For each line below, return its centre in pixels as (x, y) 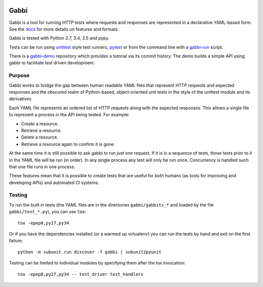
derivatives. (21, 99)
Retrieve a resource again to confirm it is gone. (68, 144)
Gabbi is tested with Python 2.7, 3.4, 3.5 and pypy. (59, 38)
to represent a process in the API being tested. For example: (69, 115)
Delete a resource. (40, 137)
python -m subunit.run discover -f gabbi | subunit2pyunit (90, 252)
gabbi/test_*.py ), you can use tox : (48, 212)
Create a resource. (40, 123)
